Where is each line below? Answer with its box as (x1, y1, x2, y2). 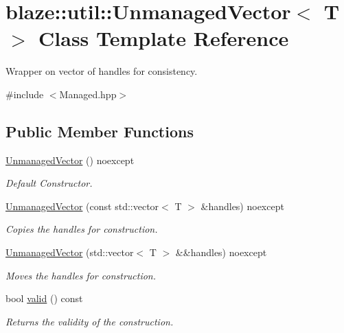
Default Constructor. (5, 176, 93, 190)
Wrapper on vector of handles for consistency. (5, 64, 198, 78)
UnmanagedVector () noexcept (5, 152, 135, 167)
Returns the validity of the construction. (5, 314, 174, 328)
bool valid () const (5, 291, 83, 306)
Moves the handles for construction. (5, 268, 157, 282)
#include (5, 87, 44, 101)
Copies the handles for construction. (5, 222, 158, 236)
